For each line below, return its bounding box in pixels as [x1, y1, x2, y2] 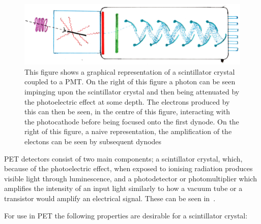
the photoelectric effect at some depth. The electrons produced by [24, 96, 230, 107]
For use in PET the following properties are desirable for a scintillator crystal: [4, 210, 248, 220]
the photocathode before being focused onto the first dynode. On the [24, 116, 239, 126]
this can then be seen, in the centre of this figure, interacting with [24, 106, 230, 117]
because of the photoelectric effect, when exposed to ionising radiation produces [4, 163, 253, 174]
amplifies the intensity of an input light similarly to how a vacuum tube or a [4, 183, 243, 194]
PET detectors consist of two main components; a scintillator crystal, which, [4, 153, 243, 164]
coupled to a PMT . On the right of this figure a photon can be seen [24, 76, 236, 87]
